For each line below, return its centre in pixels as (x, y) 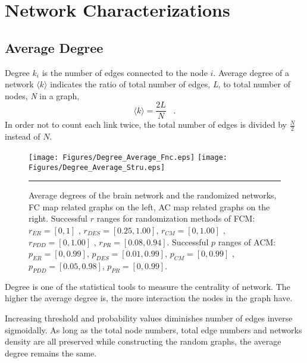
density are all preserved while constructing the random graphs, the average (143, 341)
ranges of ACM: (247, 242)
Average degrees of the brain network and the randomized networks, (153, 195)
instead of (23, 136)
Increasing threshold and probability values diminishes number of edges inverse (149, 318)
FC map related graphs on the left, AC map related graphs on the (149, 206)
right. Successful (58, 218)
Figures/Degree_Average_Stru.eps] (97, 167)
